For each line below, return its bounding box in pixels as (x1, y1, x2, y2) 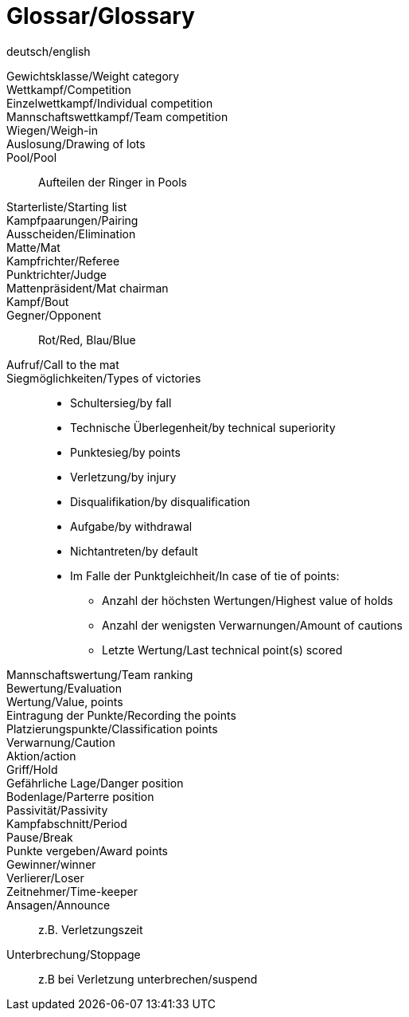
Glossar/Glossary (6, 2, 195, 29)
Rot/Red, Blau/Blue (38, 332, 136, 347)
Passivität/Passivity (6, 803, 108, 817)
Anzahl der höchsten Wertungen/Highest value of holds (102, 593, 393, 607)
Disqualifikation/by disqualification (70, 494, 251, 508)
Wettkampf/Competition (6, 82, 131, 96)
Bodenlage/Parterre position (6, 789, 154, 803)
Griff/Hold (6, 762, 58, 776)
